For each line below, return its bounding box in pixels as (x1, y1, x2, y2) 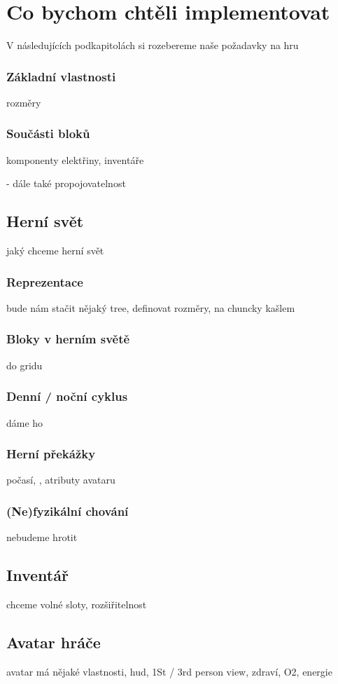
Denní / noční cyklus (6, 388, 128, 405)
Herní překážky (6, 445, 96, 463)
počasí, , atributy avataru (6, 472, 115, 487)
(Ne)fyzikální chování (6, 502, 129, 519)
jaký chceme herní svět (6, 243, 104, 258)
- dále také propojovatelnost (6, 176, 126, 191)
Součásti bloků (6, 125, 90, 142)
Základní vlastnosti (6, 67, 116, 85)
